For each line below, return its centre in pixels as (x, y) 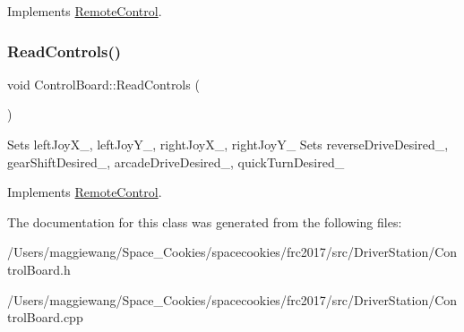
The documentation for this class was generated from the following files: (205, 221)
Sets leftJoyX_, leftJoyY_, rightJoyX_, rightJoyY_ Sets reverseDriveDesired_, (228, 144)
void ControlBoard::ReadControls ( (103, 84)
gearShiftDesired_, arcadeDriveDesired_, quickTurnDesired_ (176, 162)
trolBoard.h (39, 269)
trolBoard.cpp (45, 317)
